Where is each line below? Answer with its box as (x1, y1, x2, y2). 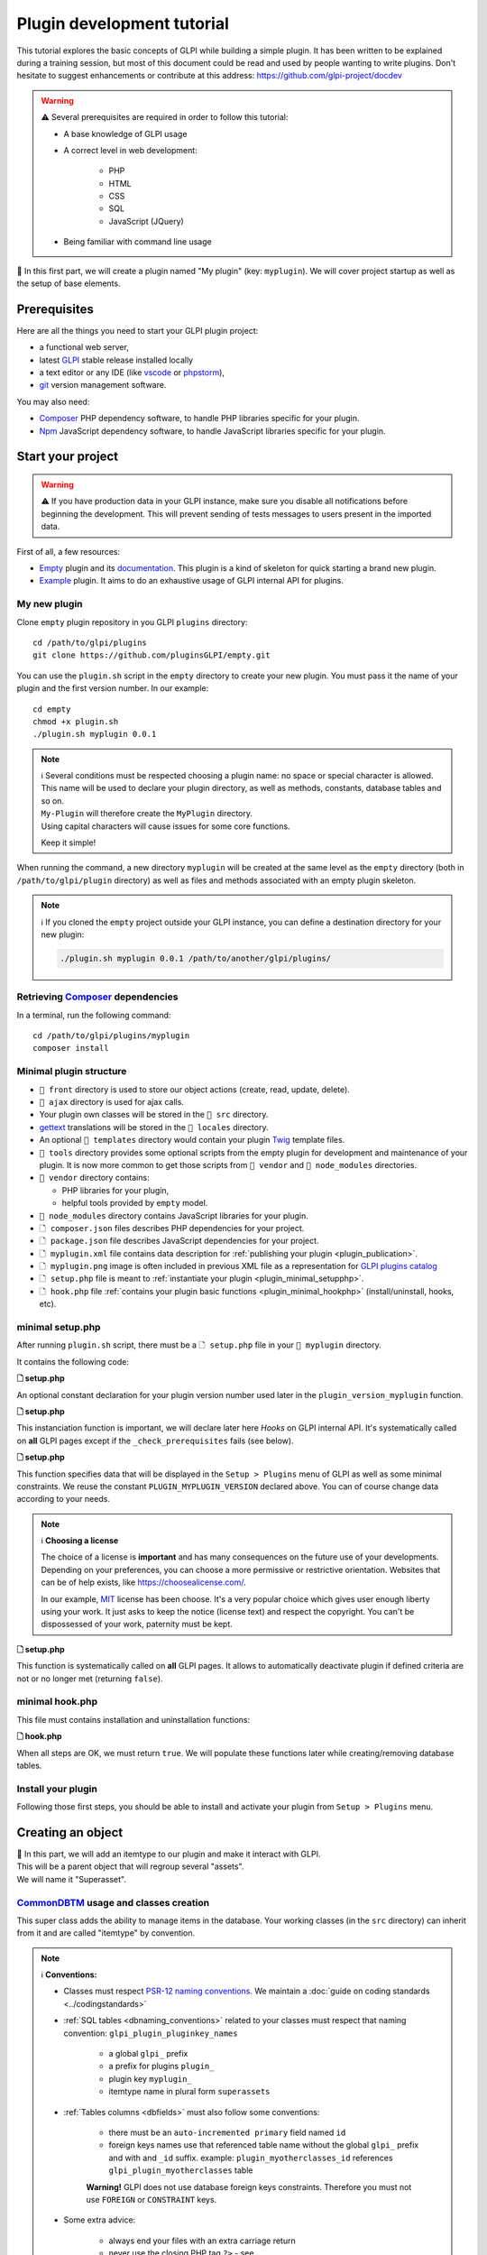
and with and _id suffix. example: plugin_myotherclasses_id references (108, 2152, 393, 2163)
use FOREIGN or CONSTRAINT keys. (86, 2194, 217, 2204)
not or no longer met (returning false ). (16, 1673, 163, 1684)
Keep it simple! (41, 837, 96, 848)
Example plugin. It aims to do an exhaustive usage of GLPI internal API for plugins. (39, 575, 345, 586)
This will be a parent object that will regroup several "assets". (16, 1861, 244, 1872)
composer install (32, 1043, 109, 1054)
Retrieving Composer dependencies (16, 990, 179, 1003)
